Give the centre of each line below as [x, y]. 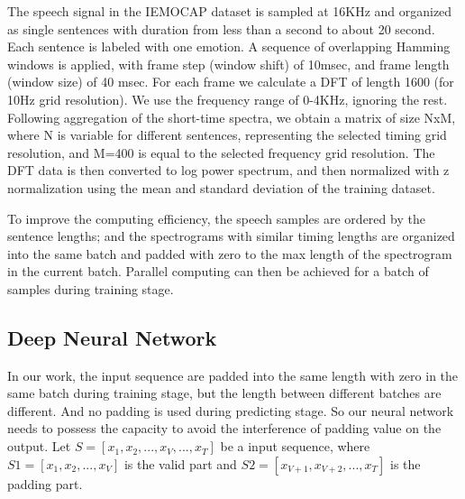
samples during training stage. [91, 288]
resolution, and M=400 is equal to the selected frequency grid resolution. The [221, 152]
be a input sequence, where [295, 446]
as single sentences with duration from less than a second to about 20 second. [221, 28]
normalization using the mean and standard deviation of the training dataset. [221, 187]
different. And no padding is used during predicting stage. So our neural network [231, 410]
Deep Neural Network [112, 337]
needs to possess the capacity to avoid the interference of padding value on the [224, 428]
